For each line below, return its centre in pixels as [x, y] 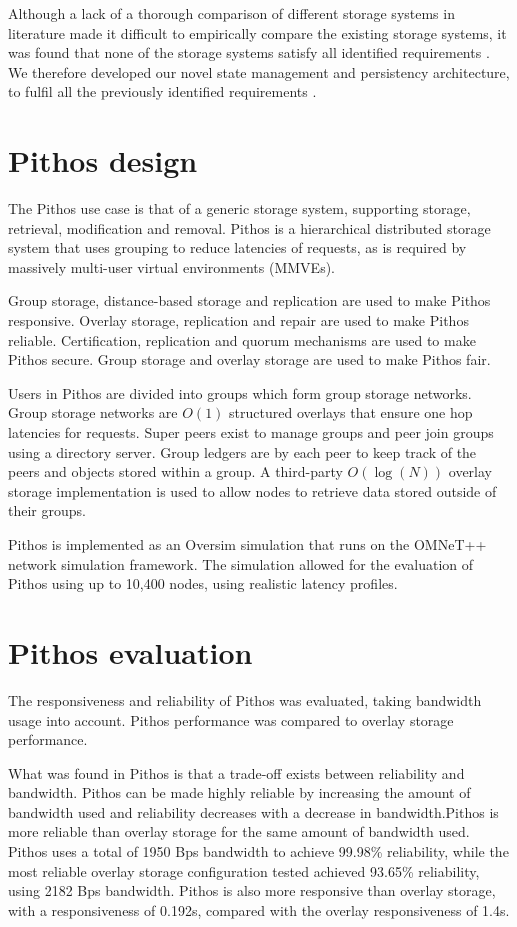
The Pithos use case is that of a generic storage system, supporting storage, [239, 208]
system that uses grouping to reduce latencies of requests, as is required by [237, 247]
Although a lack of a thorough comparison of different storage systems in [231, 13]
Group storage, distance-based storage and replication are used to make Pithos [249, 300]
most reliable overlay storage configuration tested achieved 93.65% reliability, [244, 870]
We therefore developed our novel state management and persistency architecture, [259, 71]
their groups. [47, 510]
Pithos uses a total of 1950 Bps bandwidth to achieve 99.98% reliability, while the [258, 851]
